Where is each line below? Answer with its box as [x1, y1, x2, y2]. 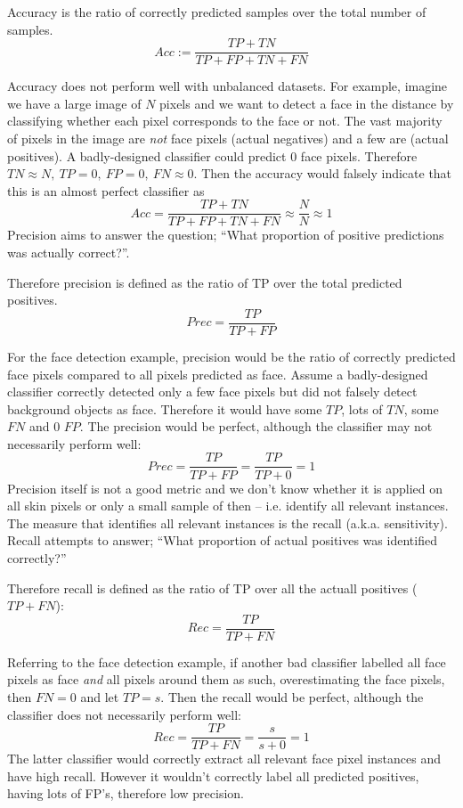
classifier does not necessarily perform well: [7, 705, 242, 723]
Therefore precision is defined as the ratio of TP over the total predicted [7, 273, 402, 291]
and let [80, 687, 119, 706]
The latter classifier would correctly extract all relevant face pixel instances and [7, 749, 442, 768]
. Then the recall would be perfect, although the [160, 687, 424, 706]
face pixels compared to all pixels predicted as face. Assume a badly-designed [7, 364, 428, 383]
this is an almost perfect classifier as [7, 181, 205, 200]
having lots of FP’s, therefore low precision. [7, 784, 244, 803]
